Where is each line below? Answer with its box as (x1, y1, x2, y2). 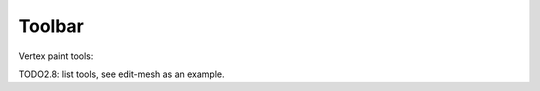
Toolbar (18, 15, 85, 37)
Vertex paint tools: (18, 50, 94, 62)
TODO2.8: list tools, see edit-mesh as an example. (18, 68, 225, 80)
